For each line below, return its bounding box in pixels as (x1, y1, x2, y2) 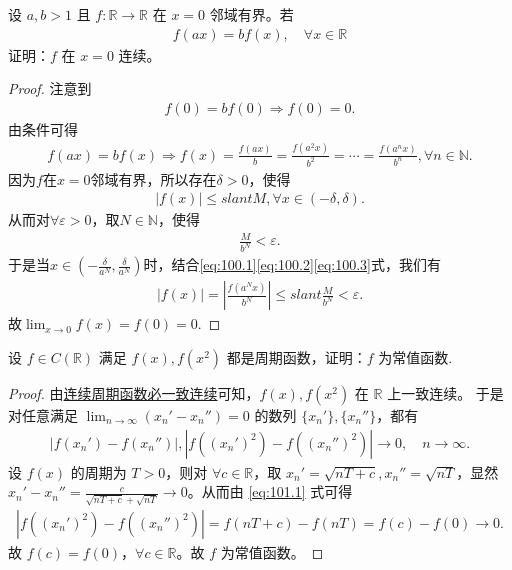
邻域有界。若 (209, 4, 294, 24)
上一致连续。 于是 (387, 382, 504, 403)
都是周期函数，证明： (226, 346, 367, 367)
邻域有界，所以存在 (90, 168, 217, 189)
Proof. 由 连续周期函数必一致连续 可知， (8, 382, 260, 403)
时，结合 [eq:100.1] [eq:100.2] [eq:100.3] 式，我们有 (143, 254, 441, 275)
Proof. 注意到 (8, 78, 92, 99)
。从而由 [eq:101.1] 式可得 (187, 481, 353, 502)
